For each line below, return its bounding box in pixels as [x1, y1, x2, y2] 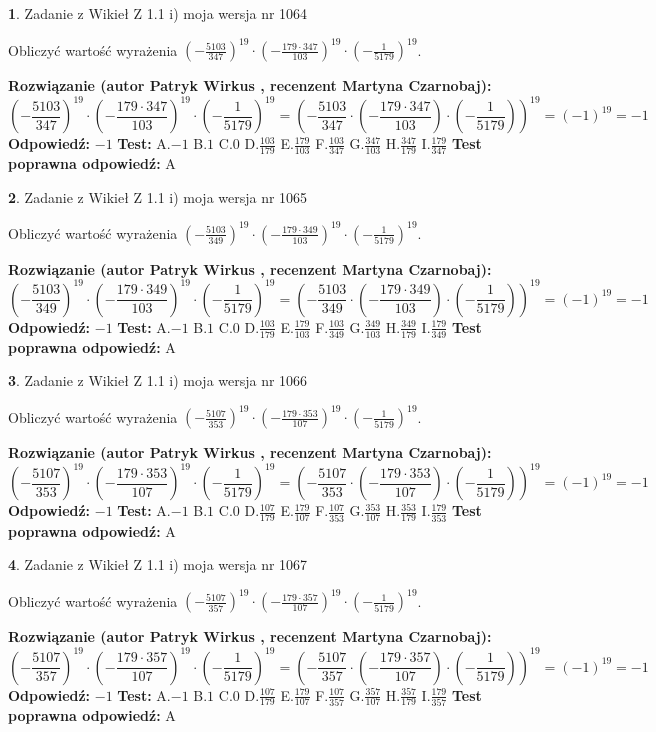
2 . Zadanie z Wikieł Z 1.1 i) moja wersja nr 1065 [8, 186, 308, 207]
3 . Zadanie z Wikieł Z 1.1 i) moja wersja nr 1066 [8, 370, 308, 391]
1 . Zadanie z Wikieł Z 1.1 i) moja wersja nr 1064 [8, 3, 308, 23]
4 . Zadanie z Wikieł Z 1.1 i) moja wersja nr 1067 [8, 554, 308, 575]
